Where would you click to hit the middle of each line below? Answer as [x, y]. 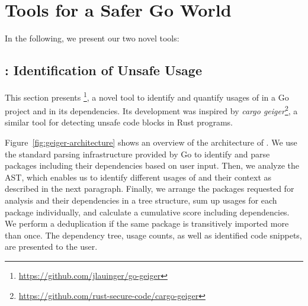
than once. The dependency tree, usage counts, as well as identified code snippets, [153, 235]
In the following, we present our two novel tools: [92, 38]
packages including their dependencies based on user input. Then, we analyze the [152, 165]
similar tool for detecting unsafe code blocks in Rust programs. [119, 122]
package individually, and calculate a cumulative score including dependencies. [147, 212]
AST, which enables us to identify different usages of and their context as [138, 177]
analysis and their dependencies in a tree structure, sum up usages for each [141, 200]
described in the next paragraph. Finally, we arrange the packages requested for [150, 189]
